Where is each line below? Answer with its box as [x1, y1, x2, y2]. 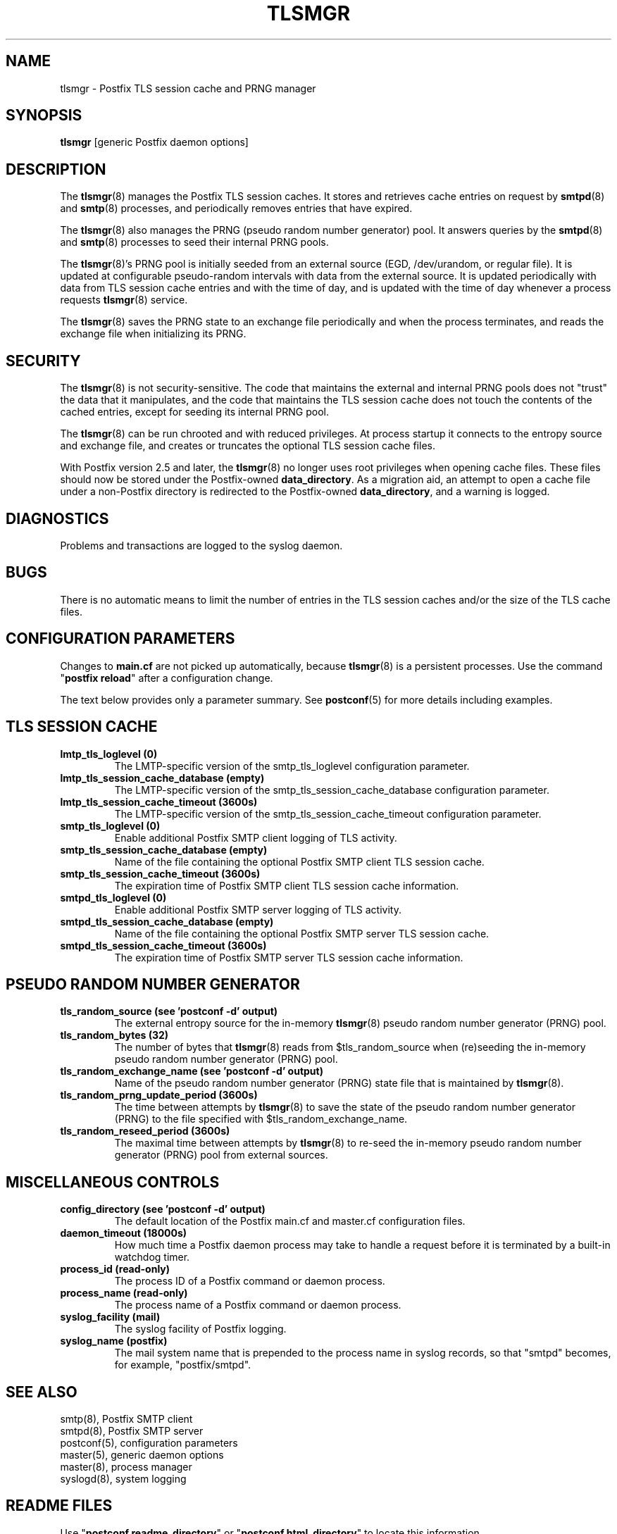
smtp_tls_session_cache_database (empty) [60, 843, 268, 856]
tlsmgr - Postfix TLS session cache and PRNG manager [60, 82, 316, 94]
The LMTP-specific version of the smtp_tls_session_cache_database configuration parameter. [114, 783, 549, 796]
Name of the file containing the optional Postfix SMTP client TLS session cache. [114, 855, 485, 868]
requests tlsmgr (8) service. [60, 294, 188, 306]
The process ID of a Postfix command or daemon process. [114, 1275, 385, 1287]
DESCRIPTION [6, 160, 106, 178]
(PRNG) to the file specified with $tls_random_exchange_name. [114, 1113, 408, 1125]
